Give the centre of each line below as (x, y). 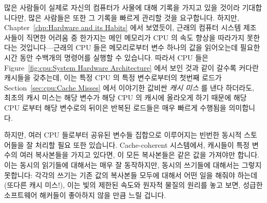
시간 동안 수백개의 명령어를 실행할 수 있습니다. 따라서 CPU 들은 (106, 57)
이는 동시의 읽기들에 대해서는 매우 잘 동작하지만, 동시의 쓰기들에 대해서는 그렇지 (133, 164)
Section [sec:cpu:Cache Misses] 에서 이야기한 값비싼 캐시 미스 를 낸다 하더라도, (129, 87)
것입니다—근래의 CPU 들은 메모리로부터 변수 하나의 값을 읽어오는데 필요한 (140, 47)
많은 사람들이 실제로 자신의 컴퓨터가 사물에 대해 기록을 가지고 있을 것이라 (122, 7)
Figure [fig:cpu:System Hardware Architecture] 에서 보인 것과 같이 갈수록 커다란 (131, 67)
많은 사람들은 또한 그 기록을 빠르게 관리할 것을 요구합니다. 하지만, (134, 17)
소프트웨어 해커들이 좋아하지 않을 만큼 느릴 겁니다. (85, 195)
